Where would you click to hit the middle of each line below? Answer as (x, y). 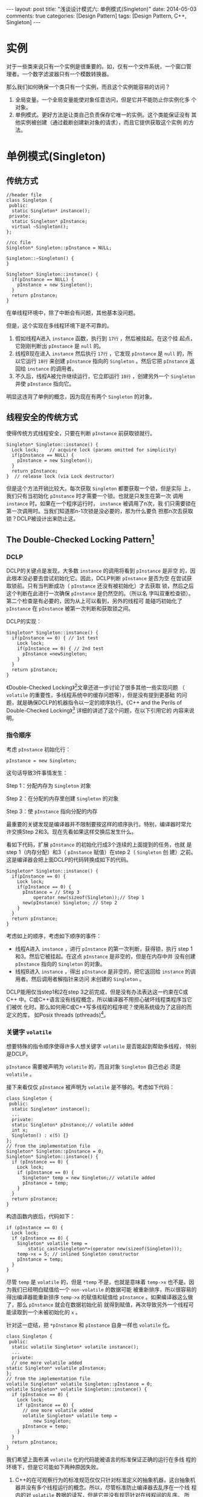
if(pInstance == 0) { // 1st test (55, 638)
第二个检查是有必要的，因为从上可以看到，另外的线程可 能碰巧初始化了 (94, 601)
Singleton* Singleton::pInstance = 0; (55, 1151)
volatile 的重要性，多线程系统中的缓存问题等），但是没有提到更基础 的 (94, 695)
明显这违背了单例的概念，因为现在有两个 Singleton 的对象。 (81, 396)
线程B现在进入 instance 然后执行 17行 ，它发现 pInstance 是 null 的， (101, 353)
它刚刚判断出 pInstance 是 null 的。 (60, 346)
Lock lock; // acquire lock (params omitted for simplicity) (94, 450)
